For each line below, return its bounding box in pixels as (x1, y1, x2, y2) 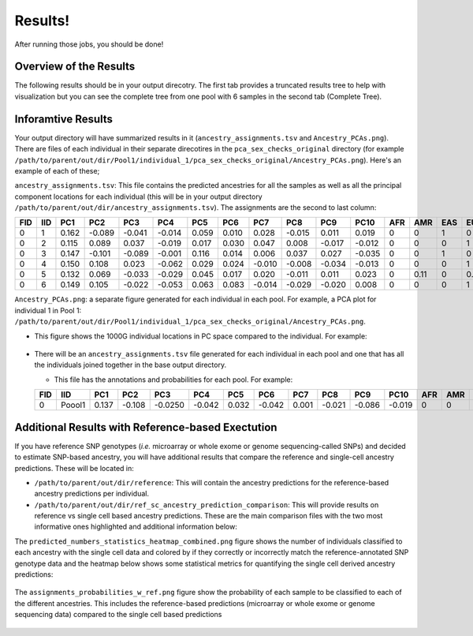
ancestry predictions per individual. (34, 489, 150, 499)
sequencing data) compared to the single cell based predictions (14, 610, 222, 619)
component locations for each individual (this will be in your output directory (14, 192, 263, 201)
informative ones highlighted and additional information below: (34, 522, 238, 532)
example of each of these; (14, 166, 100, 175)
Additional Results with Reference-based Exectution (14, 421, 277, 434)
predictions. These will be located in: (14, 463, 134, 473)
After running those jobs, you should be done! (14, 39, 164, 49)
